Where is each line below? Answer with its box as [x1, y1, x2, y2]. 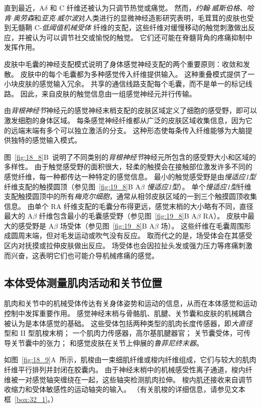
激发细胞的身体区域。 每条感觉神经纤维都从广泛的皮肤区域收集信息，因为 [4, 115, 245, 125]
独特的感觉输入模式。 [11, 135, 81, 145]
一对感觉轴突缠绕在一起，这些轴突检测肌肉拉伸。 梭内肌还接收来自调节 [18, 374, 252, 384]
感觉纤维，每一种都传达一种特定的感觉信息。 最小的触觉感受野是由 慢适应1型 [4, 171, 256, 181]
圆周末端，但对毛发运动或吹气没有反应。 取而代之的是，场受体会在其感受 [11, 230, 252, 241]
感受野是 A [18, 220, 54, 231]
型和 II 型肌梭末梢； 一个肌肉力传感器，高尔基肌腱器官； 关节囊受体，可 [4, 328, 244, 338]
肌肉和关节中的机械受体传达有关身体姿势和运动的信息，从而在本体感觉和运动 [4, 298, 257, 309]
